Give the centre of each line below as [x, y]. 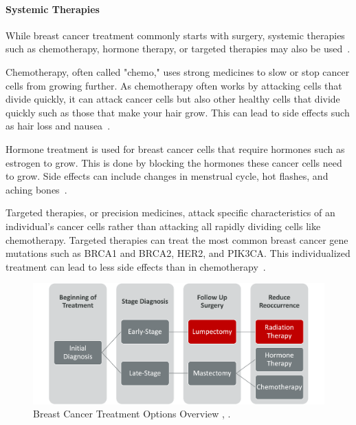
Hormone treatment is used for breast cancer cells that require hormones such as [175, 148]
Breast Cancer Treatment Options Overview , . [132, 414]
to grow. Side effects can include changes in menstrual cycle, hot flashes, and [167, 176]
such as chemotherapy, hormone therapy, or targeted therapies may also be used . [178, 49]
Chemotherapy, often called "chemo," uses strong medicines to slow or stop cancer [178, 71]
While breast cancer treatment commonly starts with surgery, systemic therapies [175, 35]
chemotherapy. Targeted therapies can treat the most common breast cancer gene [177, 239]
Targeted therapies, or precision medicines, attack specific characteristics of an [170, 212]
